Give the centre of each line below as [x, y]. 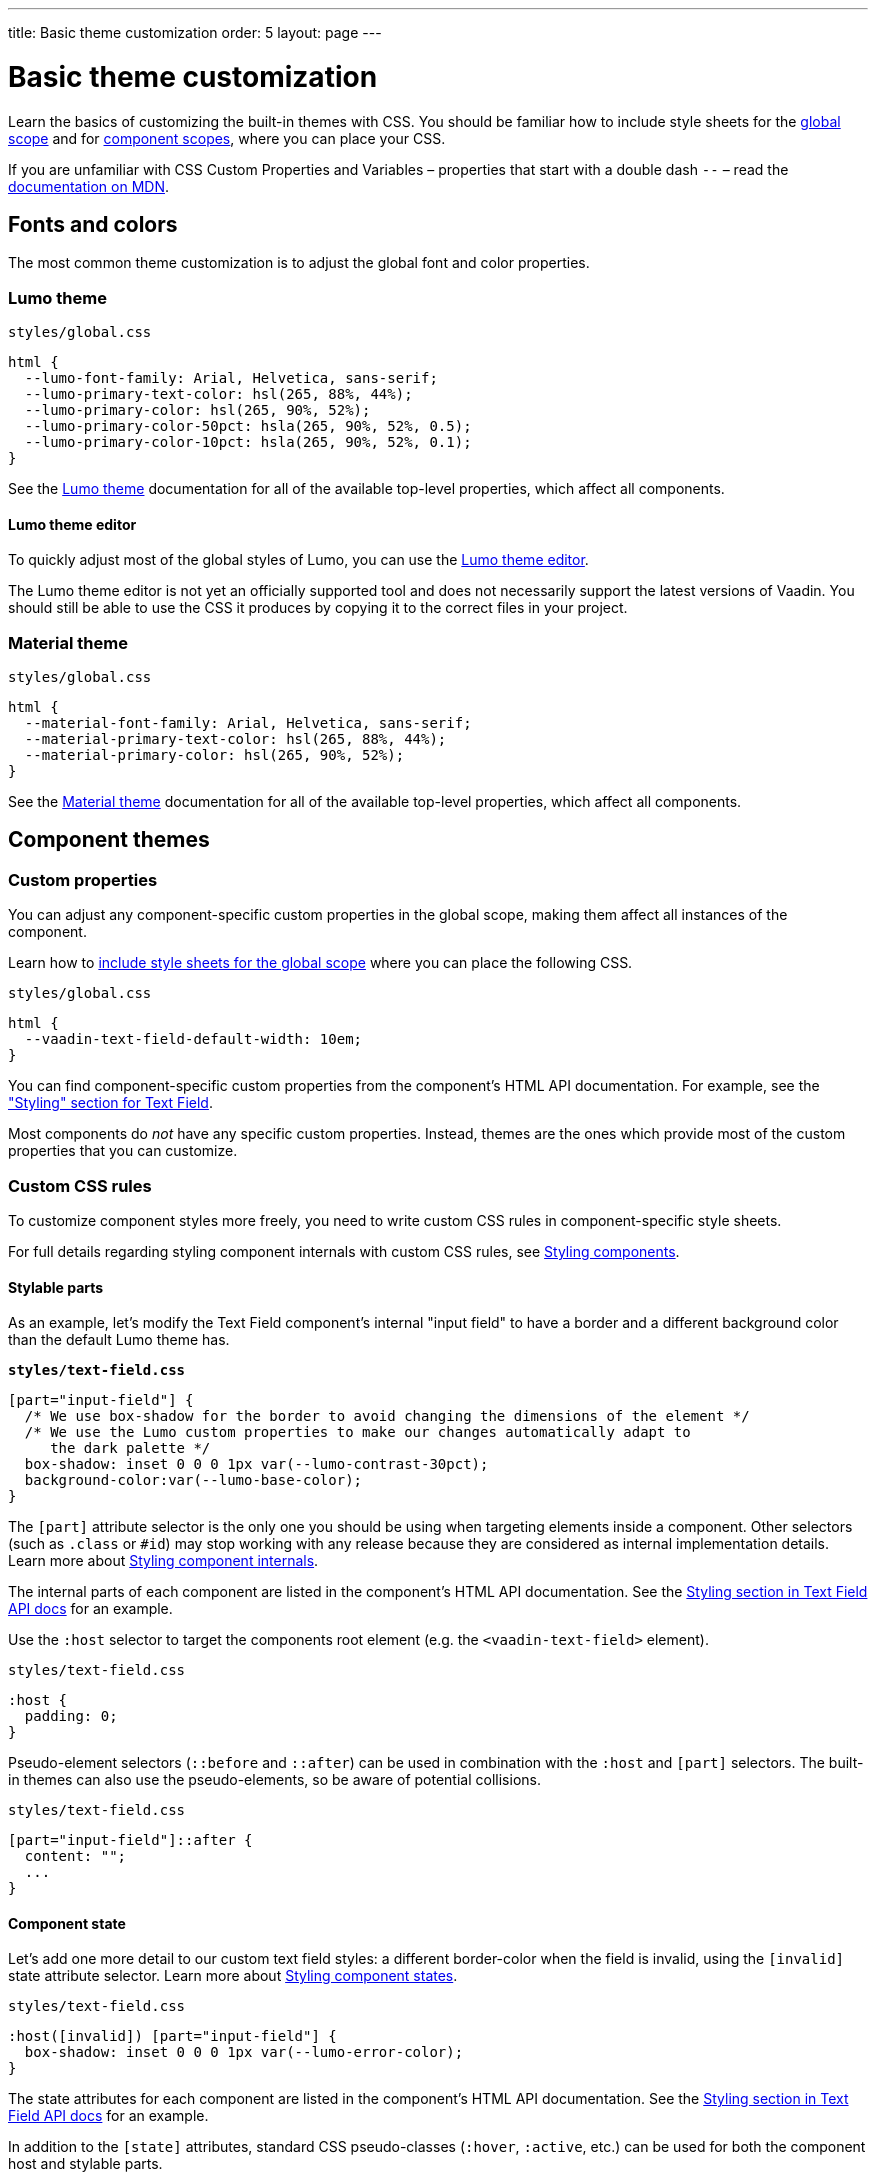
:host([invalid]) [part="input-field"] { [172, 2036]
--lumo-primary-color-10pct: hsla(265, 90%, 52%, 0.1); [248, 442]
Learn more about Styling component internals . [163, 1561]
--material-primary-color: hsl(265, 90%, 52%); [214, 755]
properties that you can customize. [123, 1151]
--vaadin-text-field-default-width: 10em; [193, 1039]
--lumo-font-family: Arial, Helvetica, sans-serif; [231, 378]
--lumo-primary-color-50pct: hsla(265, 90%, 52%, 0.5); [248, 426]
